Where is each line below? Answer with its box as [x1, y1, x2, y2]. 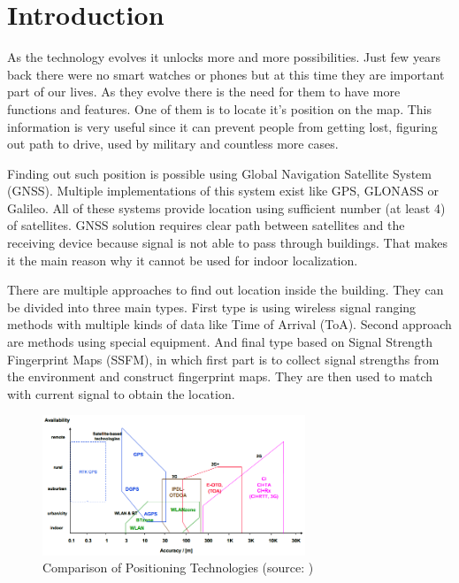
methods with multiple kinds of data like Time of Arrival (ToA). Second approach [7, 315, 452, 334]
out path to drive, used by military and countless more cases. [7, 134, 339, 153]
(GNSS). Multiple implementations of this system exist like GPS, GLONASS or [7, 181, 440, 200]
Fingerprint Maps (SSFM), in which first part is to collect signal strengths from [7, 349, 440, 368]
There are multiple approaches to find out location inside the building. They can [7, 280, 444, 299]
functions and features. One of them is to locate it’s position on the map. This [7, 99, 432, 118]
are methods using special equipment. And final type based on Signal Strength [7, 333, 433, 351]
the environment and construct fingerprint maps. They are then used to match [7, 367, 433, 386]
